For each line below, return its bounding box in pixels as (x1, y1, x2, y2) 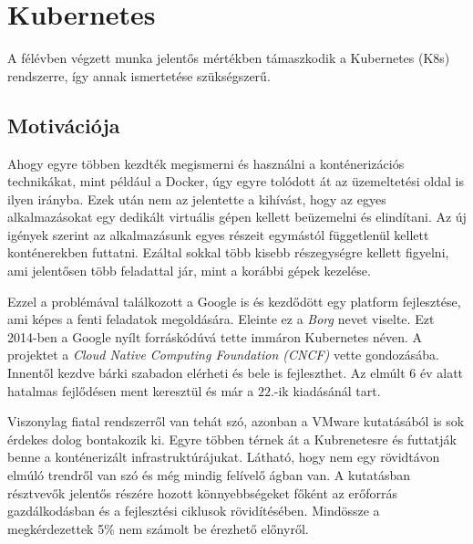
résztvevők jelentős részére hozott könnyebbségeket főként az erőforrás (7, 483, 397, 502)
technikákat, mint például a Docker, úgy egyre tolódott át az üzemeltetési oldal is (7, 172, 464, 191)
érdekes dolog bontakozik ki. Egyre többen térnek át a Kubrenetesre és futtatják (7, 429, 457, 448)
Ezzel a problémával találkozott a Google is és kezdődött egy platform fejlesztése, (7, 291, 461, 310)
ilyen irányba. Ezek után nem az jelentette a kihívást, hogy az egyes (7, 189, 386, 208)
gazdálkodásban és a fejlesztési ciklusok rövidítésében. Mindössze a (7, 501, 380, 520)
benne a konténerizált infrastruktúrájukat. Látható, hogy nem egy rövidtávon (7, 447, 440, 466)
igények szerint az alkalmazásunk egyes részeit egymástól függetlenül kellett (7, 225, 429, 244)
